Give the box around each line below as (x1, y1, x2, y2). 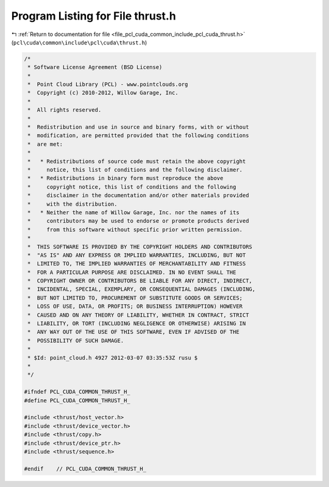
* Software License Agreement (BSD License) (27, 64, 163, 71)
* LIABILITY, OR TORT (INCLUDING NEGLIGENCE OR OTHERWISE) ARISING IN (27, 320, 246, 327)
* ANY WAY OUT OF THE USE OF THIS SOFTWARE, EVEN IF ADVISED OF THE (27, 328, 240, 336)
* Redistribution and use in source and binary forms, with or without (27, 124, 249, 131)
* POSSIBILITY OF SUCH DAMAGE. (27, 337, 124, 344)
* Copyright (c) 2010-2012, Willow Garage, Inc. (27, 89, 179, 96)
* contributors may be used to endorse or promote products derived (27, 217, 249, 225)
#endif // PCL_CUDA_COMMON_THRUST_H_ (24, 465, 146, 472)
